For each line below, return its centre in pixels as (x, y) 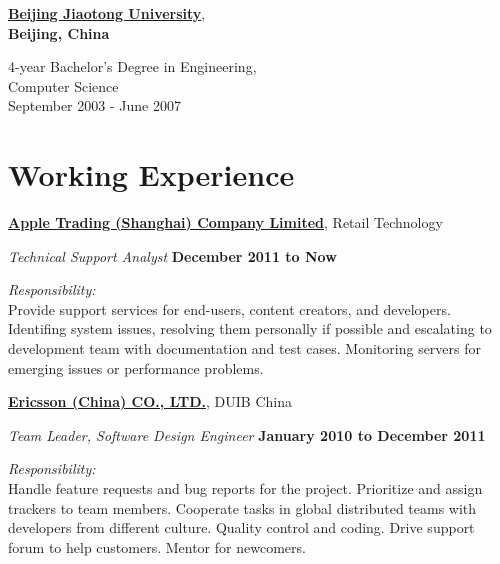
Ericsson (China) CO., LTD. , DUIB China (150, 401)
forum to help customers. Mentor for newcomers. (157, 546)
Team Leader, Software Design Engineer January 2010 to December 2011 (247, 434)
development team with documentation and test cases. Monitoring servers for (245, 348)
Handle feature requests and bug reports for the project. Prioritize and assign (245, 488)
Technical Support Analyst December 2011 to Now (172, 255)
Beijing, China (59, 32)
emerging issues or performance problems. (136, 367)
